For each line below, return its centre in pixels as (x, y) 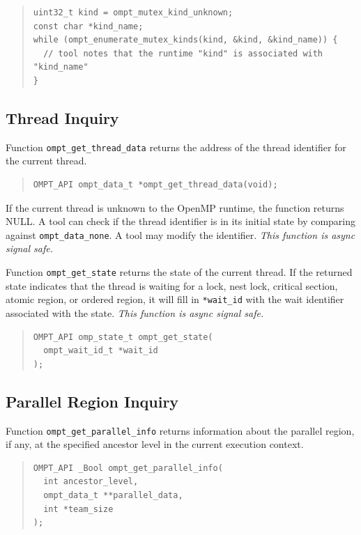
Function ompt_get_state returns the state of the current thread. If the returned (179, 272)
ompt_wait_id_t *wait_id (101, 351)
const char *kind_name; (88, 26)
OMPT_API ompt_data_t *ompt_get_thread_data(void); (155, 185)
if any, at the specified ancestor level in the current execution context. (155, 444)
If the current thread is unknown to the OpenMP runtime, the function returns (175, 207)
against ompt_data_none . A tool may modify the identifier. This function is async (180, 234)
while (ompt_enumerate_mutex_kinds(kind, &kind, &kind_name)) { (185, 40)
